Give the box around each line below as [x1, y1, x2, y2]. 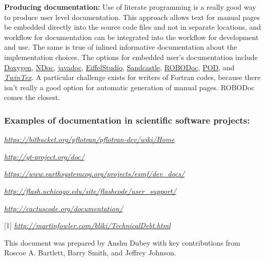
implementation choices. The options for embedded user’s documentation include [4, 51, 258, 62]
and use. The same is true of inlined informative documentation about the [4, 42, 237, 52]
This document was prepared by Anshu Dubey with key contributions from [4, 237, 240, 248]
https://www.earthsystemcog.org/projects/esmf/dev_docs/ [4, 168, 185, 179]
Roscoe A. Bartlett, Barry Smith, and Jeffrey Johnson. [4, 247, 176, 258]
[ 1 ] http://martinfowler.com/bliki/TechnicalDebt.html [4, 220, 171, 231]
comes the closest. [4, 92, 60, 103]
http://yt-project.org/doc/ [4, 151, 85, 162]
